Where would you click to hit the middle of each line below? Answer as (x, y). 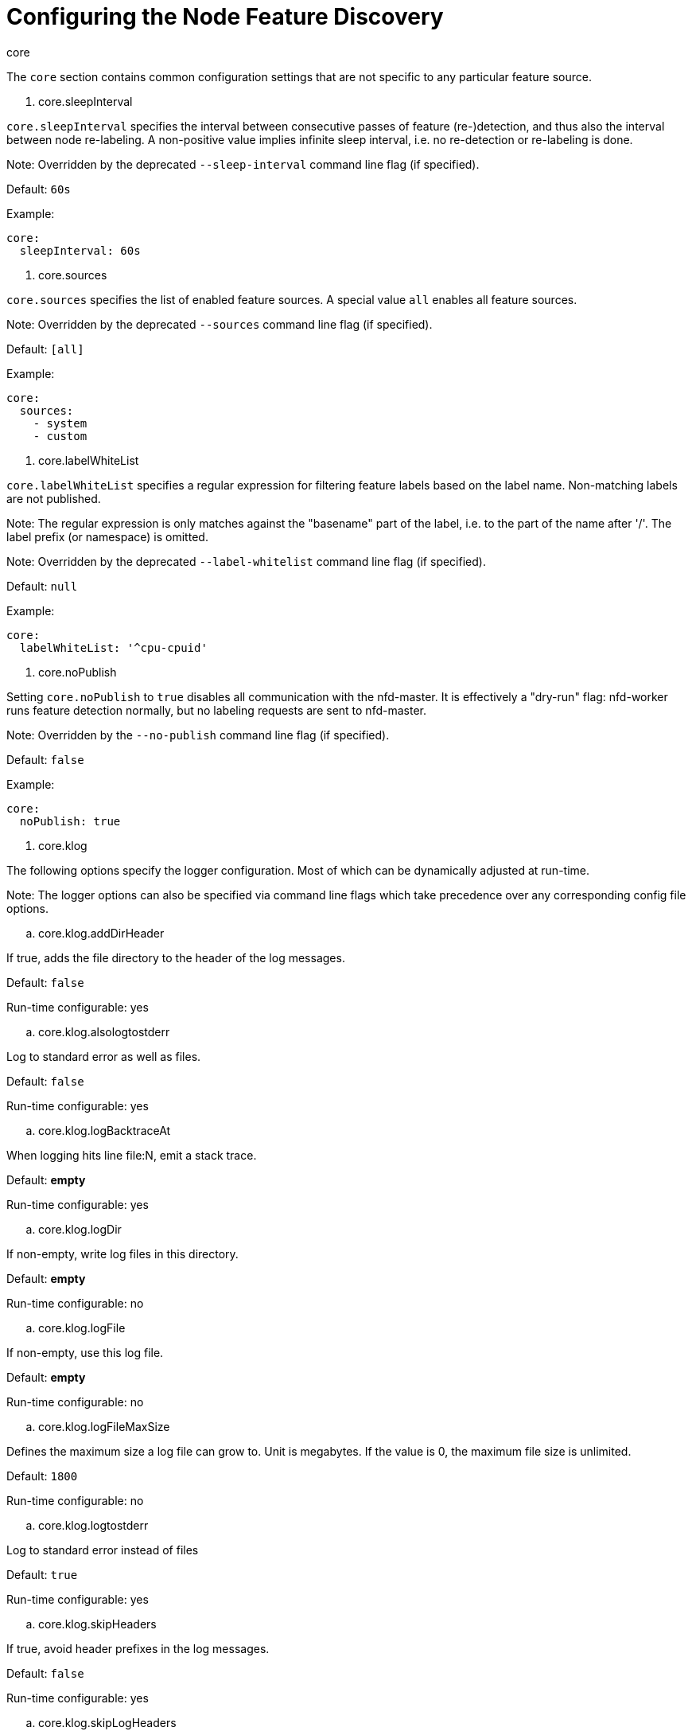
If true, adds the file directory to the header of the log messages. (176, 957)
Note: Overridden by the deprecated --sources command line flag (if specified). (220, 324)
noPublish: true (70, 821)
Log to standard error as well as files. (104, 1056)
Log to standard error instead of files (103, 1550)
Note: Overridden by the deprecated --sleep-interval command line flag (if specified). (243, 164)
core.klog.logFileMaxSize (104, 1426)
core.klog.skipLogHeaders (107, 1722)
